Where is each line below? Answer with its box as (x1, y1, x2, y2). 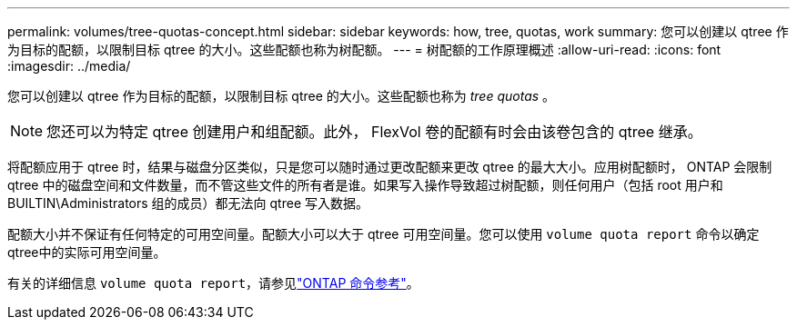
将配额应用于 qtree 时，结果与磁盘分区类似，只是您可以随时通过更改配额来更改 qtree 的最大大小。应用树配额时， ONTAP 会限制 (7, 159, 772, 174)
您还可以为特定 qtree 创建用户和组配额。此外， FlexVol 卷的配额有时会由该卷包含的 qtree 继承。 (46, 123, 702, 141)
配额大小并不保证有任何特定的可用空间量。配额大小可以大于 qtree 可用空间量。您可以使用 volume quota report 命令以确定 (7, 226, 760, 242)
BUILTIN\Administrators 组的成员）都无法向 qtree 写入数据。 (7, 195, 368, 211)
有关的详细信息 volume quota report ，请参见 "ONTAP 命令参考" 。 (7, 275, 419, 291)
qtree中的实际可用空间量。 (7, 244, 166, 260)
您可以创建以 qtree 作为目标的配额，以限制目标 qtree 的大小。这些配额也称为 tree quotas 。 (7, 88, 556, 104)
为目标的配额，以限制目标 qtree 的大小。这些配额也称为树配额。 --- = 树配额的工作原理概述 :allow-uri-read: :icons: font (7, 42, 721, 57)
